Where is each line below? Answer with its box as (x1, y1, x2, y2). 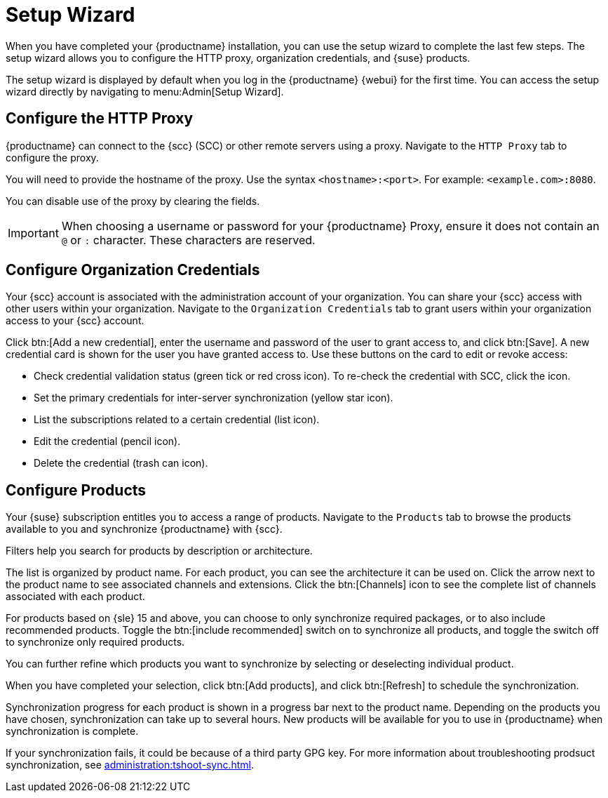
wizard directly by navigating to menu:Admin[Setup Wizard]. (6, 85, 284, 98)
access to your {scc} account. (6, 314, 144, 327)
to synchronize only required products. (6, 636, 185, 649)
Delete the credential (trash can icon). (34, 457, 208, 470)
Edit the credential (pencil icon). (34, 435, 181, 448)
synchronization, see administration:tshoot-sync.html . (6, 759, 255, 771)
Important (8, 225, 59, 240)
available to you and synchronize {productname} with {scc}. (6, 523, 283, 536)
